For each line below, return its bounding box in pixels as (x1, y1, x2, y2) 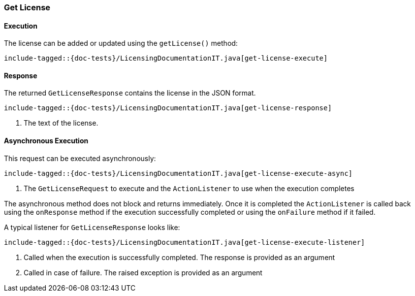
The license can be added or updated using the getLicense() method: (4, 39, 238, 48)
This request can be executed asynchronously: (4, 154, 156, 163)
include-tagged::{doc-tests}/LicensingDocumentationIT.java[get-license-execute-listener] (4, 238, 365, 246)
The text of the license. (24, 119, 98, 128)
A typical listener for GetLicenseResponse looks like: (4, 223, 180, 231)
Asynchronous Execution (4, 136, 89, 145)
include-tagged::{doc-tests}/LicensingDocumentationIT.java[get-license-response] (4, 104, 332, 112)
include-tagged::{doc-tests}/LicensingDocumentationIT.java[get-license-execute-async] (4, 169, 353, 177)
